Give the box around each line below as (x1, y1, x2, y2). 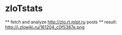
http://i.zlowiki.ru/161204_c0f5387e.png (5, 24, 85, 30)
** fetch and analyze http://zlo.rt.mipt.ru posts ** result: (5, 19, 117, 25)
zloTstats (5, 3, 43, 14)
